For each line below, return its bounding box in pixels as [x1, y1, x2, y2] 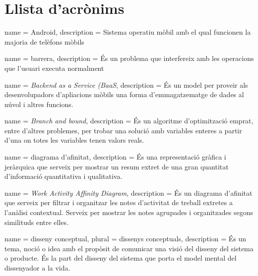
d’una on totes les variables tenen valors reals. [4, 135, 144, 145]
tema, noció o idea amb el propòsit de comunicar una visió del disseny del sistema [4, 243, 254, 253]
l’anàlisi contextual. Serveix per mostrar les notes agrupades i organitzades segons [4, 207, 253, 218]
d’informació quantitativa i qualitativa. [4, 171, 123, 181]
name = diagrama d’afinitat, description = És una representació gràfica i [4, 152, 226, 162]
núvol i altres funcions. [4, 99, 73, 109]
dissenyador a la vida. [4, 263, 70, 273]
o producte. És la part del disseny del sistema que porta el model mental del [4, 253, 237, 263]
